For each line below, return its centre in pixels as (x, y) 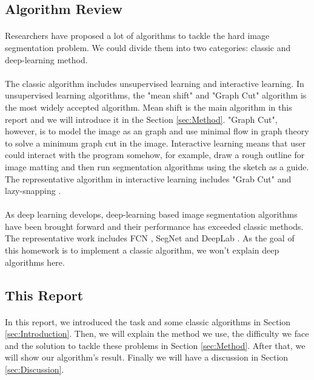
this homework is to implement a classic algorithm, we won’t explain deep (142, 250)
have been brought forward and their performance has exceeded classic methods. (154, 226)
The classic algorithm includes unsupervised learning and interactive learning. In (155, 83)
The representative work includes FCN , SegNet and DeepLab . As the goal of (150, 238)
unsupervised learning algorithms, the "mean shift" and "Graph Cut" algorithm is (156, 95)
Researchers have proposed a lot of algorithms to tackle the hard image (137, 36)
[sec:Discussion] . (35, 369)
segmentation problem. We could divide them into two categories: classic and (148, 47)
